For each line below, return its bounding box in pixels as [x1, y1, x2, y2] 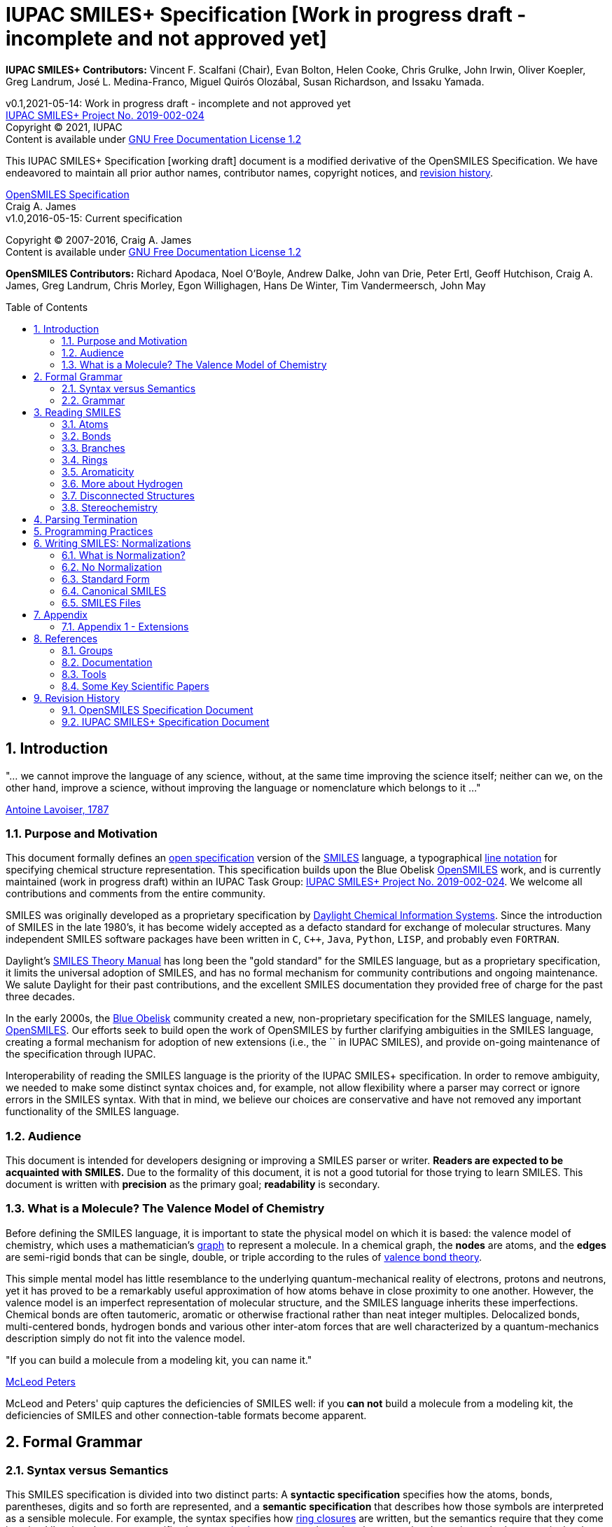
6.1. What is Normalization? [62, 548, 186, 561]
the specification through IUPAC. [6, 1048, 156, 1060]
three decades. [6, 990, 76, 1003]
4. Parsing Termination [34, 513, 138, 525]
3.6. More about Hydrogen [62, 477, 183, 490]
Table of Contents [6, 300, 88, 313]
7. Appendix [34, 608, 88, 621]
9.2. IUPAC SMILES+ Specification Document [62, 715, 270, 728]
